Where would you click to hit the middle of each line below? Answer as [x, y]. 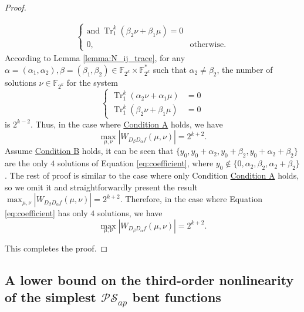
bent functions [177, 297]
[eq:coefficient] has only [46, 213]
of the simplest [50, 297]
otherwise [207, 44]
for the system [92, 82]
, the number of [245, 69]
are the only [26, 163]
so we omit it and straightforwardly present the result [101, 187]
